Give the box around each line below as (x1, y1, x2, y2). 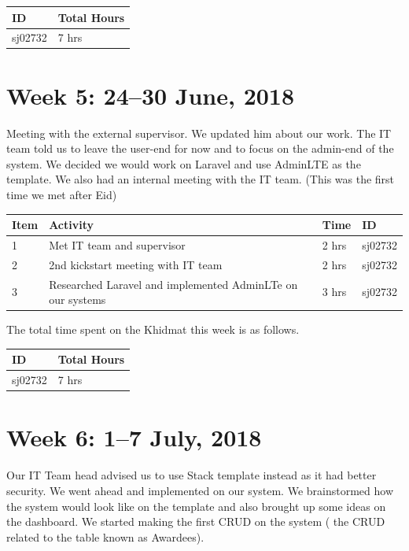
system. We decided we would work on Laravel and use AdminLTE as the (6, 155, 361, 172)
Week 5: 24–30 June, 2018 (6, 79, 295, 111)
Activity (49, 216, 94, 233)
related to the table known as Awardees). (6, 528, 204, 545)
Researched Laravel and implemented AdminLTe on (49, 275, 298, 292)
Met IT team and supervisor (49, 236, 186, 253)
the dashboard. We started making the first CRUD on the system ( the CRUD (6, 513, 385, 530)
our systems (49, 291, 106, 308)
